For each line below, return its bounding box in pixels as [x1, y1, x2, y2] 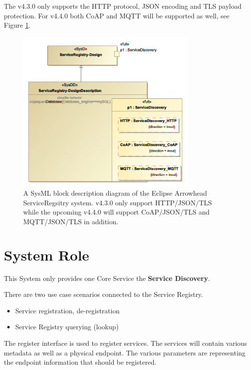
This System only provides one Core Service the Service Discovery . [4, 273, 210, 283]
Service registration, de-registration [15, 305, 120, 315]
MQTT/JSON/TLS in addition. [23, 216, 118, 226]
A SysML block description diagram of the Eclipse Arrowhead [23, 188, 207, 198]
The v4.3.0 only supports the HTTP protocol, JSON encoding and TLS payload [4, 1, 242, 11]
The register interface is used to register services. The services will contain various [4, 338, 247, 348]
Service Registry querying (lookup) [15, 322, 119, 332]
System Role [4, 245, 89, 264]
